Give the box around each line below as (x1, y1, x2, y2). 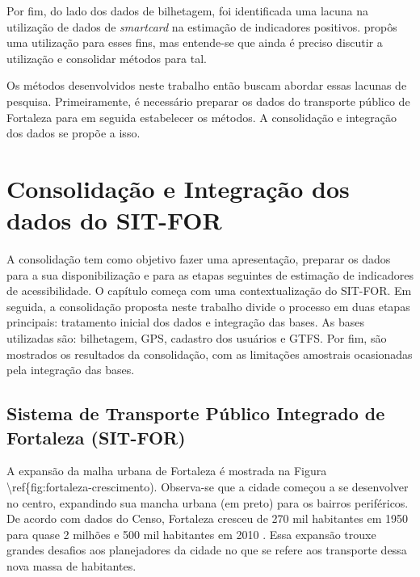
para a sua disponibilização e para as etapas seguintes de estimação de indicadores (6, 266, 414, 283)
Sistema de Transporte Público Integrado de (6, 401, 385, 426)
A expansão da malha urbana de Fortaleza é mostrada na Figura (6, 462, 327, 479)
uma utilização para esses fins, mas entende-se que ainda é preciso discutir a (6, 34, 383, 51)
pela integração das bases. (6, 361, 135, 378)
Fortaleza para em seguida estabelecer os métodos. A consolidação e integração (6, 108, 397, 125)
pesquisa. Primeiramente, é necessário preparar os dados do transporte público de (6, 92, 410, 109)
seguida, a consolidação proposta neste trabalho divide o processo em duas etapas (6, 297, 410, 314)
